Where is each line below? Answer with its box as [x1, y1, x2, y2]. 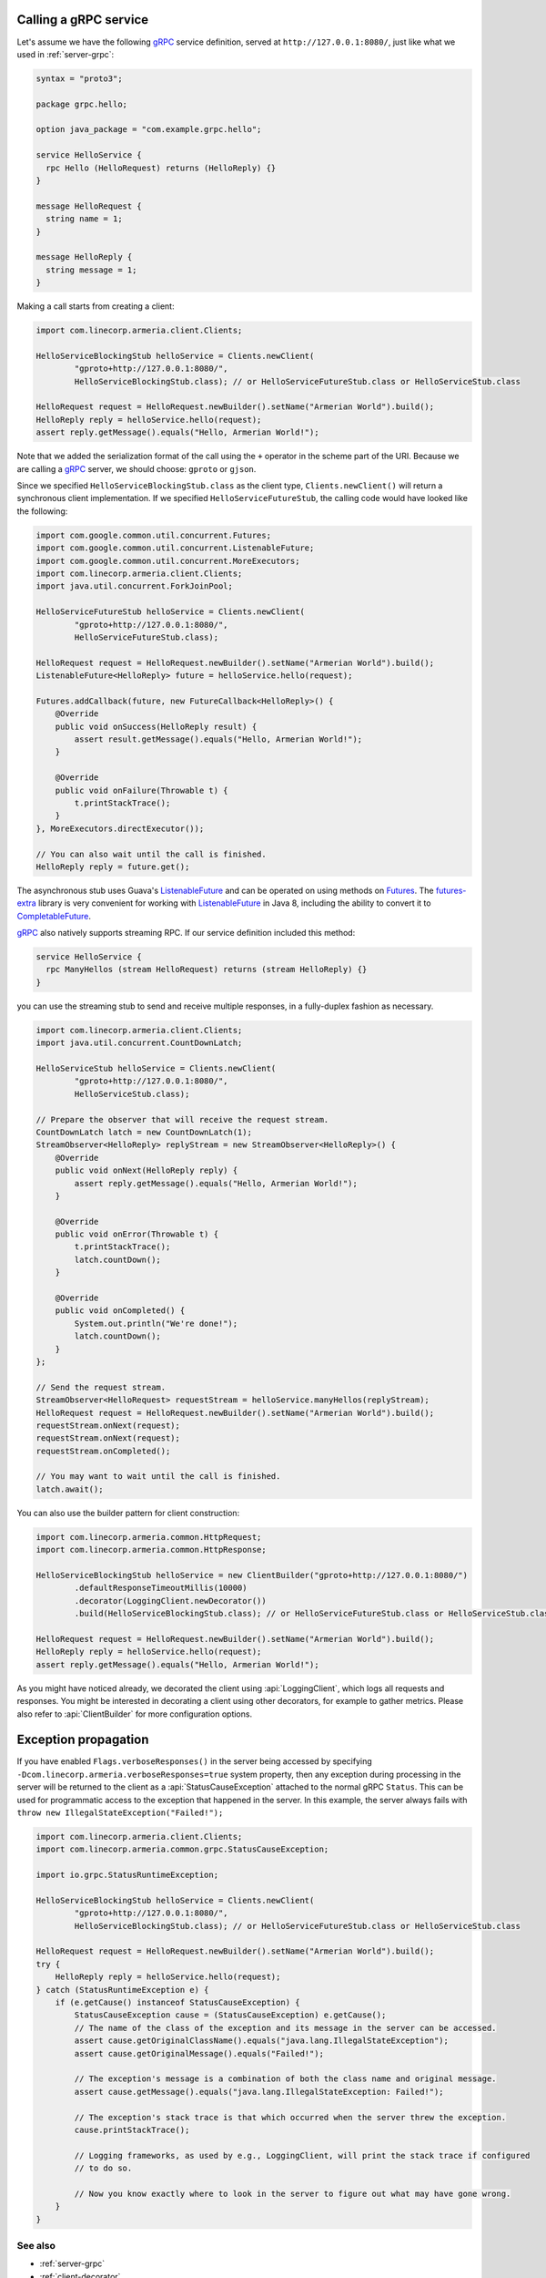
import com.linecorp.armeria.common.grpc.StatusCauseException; [35, 1844, 329, 1854]
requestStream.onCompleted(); [35, 1445, 171, 1456]
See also [16, 2240, 56, 2252]
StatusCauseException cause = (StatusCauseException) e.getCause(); [74, 2010, 387, 2020]
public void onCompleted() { [55, 1306, 186, 1316]
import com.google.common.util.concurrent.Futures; [35, 529, 272, 540]
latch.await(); [35, 1483, 104, 1494]
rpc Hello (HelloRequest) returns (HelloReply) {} [45, 162, 277, 173]
